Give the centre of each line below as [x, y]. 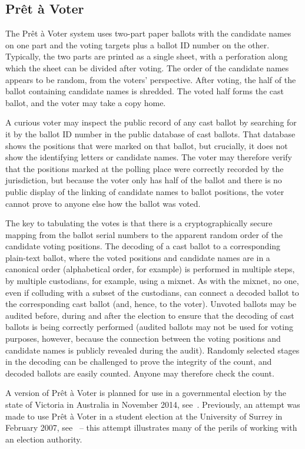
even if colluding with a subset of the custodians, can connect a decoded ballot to [152, 292]
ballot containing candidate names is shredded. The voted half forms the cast [145, 91]
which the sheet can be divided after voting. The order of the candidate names [147, 67]
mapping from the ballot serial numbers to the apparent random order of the [144, 234]
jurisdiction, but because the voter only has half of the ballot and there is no [144, 180]
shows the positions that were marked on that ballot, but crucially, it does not [147, 145]
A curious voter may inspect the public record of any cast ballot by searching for [151, 122]
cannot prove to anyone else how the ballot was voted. [103, 203]
